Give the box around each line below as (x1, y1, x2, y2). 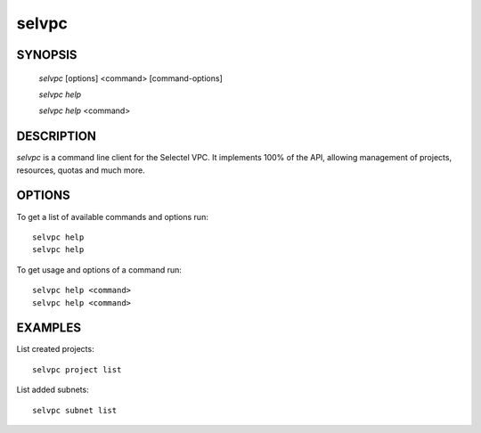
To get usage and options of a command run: (16, 264, 183, 275)
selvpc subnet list (32, 405, 118, 415)
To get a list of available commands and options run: (16, 211, 208, 222)
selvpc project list (32, 364, 122, 374)
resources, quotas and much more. (16, 165, 146, 176)
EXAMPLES (16, 321, 82, 336)
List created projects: (16, 344, 94, 355)
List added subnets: (16, 384, 89, 396)
